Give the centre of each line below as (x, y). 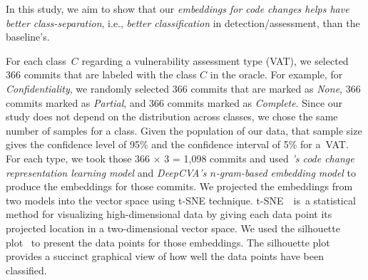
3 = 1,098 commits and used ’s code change (259, 158)
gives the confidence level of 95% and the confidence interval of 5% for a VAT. (177, 144)
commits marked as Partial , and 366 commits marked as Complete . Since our (174, 102)
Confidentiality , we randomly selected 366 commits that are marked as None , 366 (183, 88)
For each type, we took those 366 (78, 158)
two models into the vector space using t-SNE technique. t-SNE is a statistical (181, 200)
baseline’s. (28, 37)
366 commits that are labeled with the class (101, 74)
